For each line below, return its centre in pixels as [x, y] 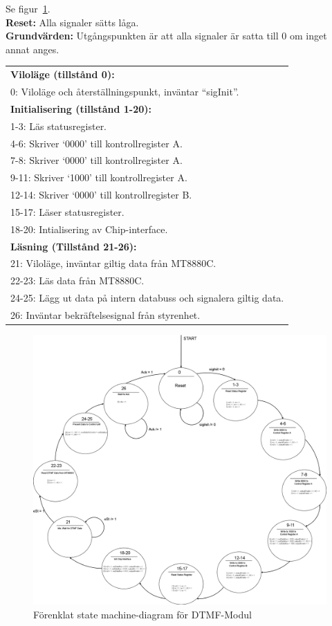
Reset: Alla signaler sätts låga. [72, 22]
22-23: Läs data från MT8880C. [77, 280]
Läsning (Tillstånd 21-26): [74, 246]
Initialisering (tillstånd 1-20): [81, 108]
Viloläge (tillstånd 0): [63, 74]
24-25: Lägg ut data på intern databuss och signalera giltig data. [147, 298]
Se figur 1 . [28, 8]
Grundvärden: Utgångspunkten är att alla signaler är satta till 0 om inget [166, 36]
